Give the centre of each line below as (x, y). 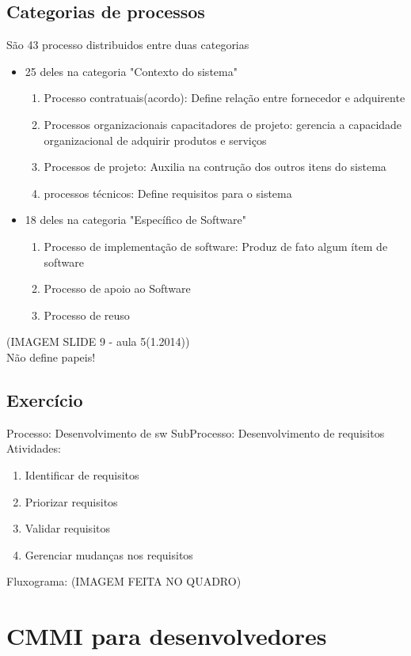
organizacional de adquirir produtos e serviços (155, 140)
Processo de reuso (87, 315)
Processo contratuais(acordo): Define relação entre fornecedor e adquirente (225, 98)
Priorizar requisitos (71, 501)
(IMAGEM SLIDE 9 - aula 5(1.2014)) (98, 341)
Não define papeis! (51, 356)
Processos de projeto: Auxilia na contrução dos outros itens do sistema (215, 167)
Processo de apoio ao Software (117, 288)
